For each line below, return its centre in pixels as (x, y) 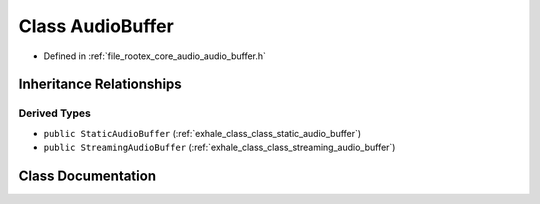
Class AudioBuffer (96, 26)
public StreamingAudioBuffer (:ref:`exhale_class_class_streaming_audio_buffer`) (219, 147)
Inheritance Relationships (100, 84)
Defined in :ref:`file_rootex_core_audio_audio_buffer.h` (155, 56)
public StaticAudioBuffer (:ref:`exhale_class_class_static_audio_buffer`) (202, 133)
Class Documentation (87, 175)
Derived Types (55, 113)
